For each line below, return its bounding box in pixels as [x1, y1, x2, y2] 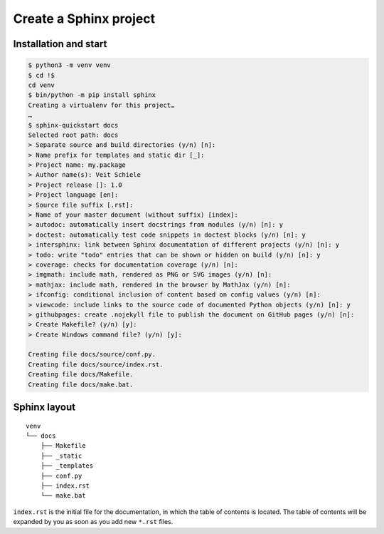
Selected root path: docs [28, 130, 119, 139]
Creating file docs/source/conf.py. [28, 350, 156, 359]
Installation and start [13, 38, 107, 50]
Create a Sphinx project [13, 11, 156, 26]
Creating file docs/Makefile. [28, 371, 134, 379]
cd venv [28, 81, 55, 89]
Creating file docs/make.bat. [28, 380, 134, 389]
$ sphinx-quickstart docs [28, 121, 119, 129]
